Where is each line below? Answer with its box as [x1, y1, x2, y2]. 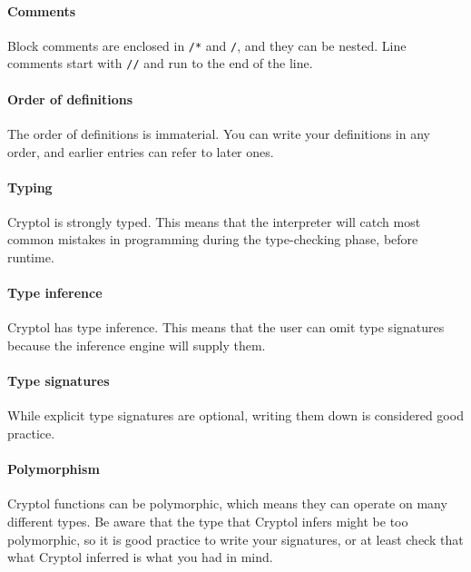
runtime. [7, 248, 54, 267]
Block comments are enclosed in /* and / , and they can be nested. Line [7, 35, 407, 54]
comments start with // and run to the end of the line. [7, 54, 313, 73]
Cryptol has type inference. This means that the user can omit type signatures [7, 318, 445, 337]
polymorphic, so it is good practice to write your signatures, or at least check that [7, 529, 464, 548]
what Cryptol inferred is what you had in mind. [7, 547, 273, 567]
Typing [7, 177, 53, 196]
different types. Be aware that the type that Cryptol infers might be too [7, 512, 408, 531]
